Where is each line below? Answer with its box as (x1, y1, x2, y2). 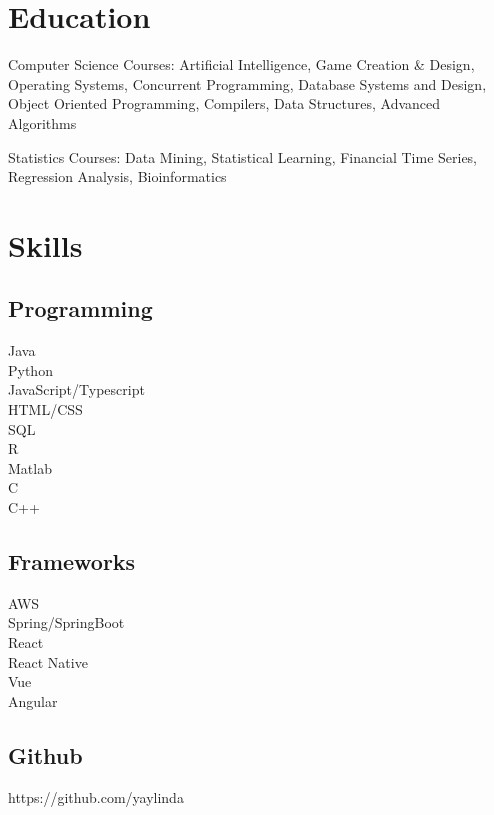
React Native (8, 651, 88, 672)
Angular (8, 690, 58, 711)
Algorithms (8, 112, 77, 133)
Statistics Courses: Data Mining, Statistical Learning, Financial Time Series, (8, 146, 478, 167)
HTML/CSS (8, 399, 83, 420)
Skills (8, 224, 83, 265)
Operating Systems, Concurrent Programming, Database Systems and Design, (8, 73, 487, 94)
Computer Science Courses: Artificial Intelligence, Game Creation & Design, (8, 54, 475, 75)
